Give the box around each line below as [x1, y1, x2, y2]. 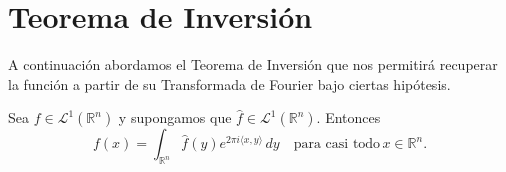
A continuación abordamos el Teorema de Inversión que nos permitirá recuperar [8, 54, 498, 75]
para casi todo [293, 137, 381, 152]
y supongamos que [118, 107, 232, 128]
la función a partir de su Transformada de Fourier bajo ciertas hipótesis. [8, 73, 451, 94]
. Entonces [316, 107, 381, 128]
